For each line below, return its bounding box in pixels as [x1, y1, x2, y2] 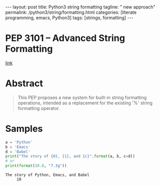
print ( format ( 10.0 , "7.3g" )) [5, 163, 67, 168]
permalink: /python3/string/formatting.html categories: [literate [5, 9, 137, 15]
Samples [5, 123, 43, 135]
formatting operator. [17, 105, 60, 111]
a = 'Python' [5, 139, 33, 145]
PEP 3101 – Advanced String [5, 32, 125, 44]
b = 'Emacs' [5, 144, 30, 150]
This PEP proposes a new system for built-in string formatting [17, 94, 147, 100]
